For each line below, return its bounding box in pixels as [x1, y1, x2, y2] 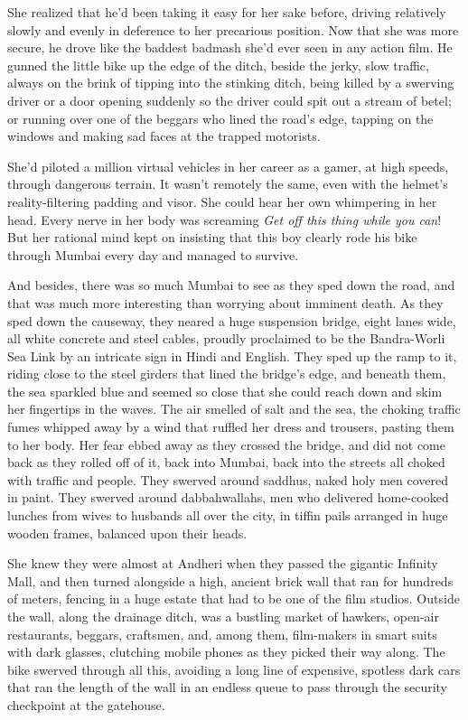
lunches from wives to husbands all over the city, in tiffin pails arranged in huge [7, 506, 448, 525]
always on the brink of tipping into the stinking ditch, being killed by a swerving [7, 73, 454, 92]
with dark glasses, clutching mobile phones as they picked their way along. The [7, 642, 445, 661]
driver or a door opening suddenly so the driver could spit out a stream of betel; [7, 90, 452, 109]
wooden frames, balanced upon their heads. [7, 523, 248, 542]
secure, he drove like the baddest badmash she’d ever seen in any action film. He [7, 38, 453, 57]
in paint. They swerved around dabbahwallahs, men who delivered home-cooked [7, 488, 449, 507]
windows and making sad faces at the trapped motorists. [7, 126, 321, 145]
